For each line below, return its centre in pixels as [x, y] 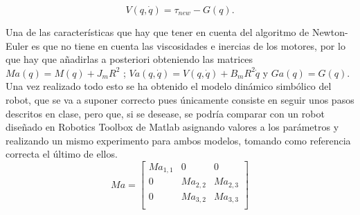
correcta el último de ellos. [62, 154]
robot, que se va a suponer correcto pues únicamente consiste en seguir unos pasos [180, 99]
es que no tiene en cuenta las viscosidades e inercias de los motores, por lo [188, 45]
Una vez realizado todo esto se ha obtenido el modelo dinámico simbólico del [169, 86]
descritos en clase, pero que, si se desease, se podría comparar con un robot [165, 113]
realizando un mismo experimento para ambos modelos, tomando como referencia [178, 140]
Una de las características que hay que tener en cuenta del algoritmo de [157, 32]
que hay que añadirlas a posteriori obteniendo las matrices [129, 59]
